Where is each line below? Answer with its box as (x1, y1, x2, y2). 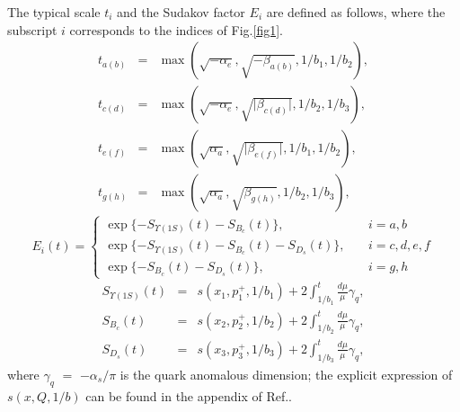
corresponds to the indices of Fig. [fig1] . (69, 20, 283, 39)
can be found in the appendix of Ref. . (85, 386, 292, 405)
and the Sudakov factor (117, 3, 245, 21)
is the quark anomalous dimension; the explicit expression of (119, 364, 453, 383)
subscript (7, 20, 57, 39)
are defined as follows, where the (266, 3, 446, 21)
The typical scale (7, 3, 101, 21)
